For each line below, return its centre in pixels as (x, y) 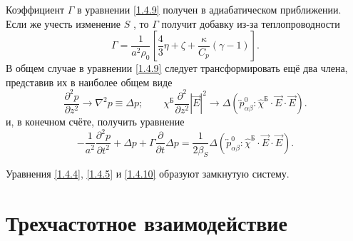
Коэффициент (35, 9)
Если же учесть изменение (63, 23)
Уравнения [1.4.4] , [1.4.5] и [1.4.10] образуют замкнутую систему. (148, 174)
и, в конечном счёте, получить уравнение (95, 122)
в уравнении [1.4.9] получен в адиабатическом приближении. (209, 9)
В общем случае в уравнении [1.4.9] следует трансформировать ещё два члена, (177, 68)
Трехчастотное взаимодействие (147, 223)
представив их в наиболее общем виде (89, 82)
